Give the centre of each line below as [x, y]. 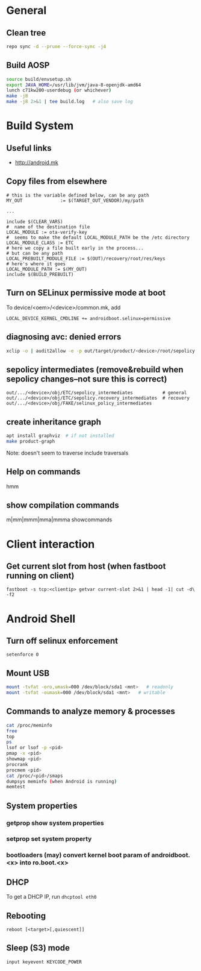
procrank [17, 764]
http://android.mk [37, 163]
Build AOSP [28, 65]
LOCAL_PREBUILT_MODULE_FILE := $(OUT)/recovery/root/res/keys [86, 259]
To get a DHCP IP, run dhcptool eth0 [51, 897]
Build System [40, 126]
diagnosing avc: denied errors [64, 337]
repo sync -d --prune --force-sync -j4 [56, 46]
